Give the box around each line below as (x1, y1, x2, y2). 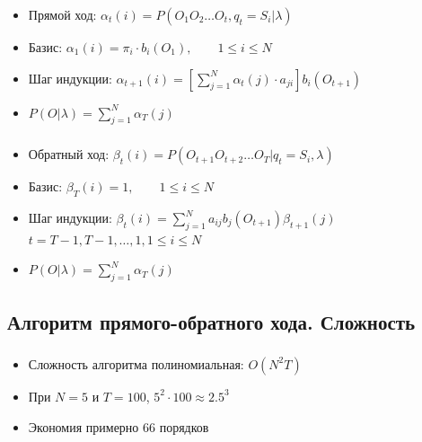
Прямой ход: (28, 4, 97, 23)
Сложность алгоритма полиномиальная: (28, 354, 244, 373)
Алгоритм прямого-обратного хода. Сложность (7, 307, 416, 335)
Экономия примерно (28, 417, 139, 436)
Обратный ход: (28, 145, 110, 164)
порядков (159, 417, 209, 436)
